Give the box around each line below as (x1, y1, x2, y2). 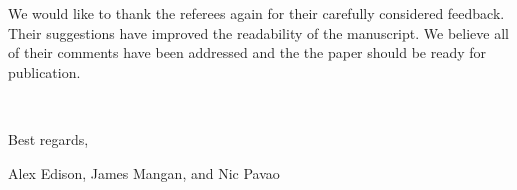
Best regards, (8, 128, 89, 149)
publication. (8, 61, 81, 82)
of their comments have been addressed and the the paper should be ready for (8, 42, 487, 63)
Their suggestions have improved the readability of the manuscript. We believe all (8, 22, 509, 43)
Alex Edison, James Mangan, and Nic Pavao (8, 162, 280, 183)
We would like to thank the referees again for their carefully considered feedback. (8, 3, 505, 23)
